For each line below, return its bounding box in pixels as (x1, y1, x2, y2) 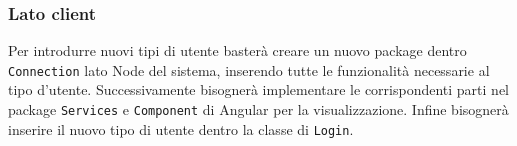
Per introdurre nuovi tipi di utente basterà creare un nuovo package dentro (8, 40, 467, 61)
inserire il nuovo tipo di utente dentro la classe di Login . (8, 118, 354, 139)
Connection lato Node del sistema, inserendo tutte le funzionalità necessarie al (8, 59, 490, 80)
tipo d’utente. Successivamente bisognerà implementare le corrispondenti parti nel (8, 79, 510, 100)
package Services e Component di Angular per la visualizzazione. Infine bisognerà (8, 99, 509, 120)
